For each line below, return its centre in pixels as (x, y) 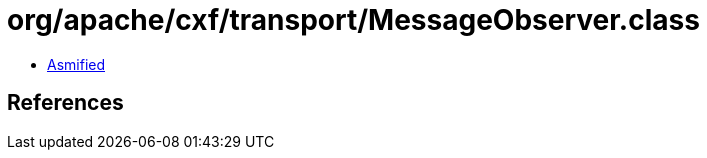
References (65, 103)
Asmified (76, 64)
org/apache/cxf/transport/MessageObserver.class (353, 20)
